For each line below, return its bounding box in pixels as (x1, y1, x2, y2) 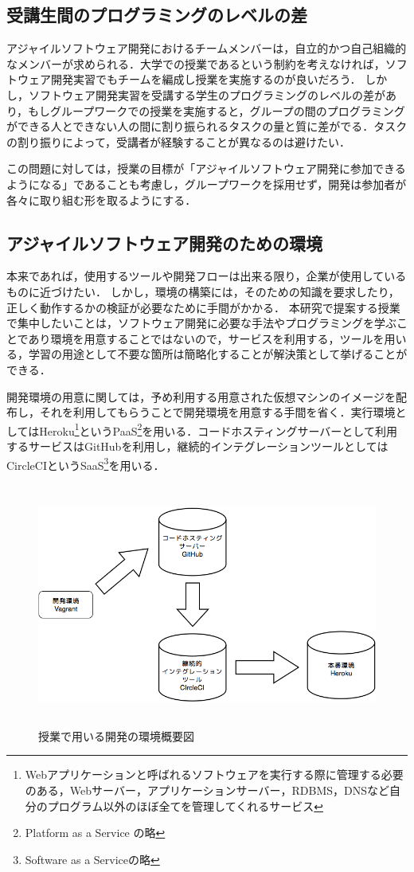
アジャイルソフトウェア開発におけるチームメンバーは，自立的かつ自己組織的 (6, 40, 407, 57)
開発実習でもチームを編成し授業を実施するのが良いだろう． (50, 71, 361, 88)
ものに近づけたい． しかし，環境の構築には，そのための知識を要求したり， (6, 283, 400, 299)
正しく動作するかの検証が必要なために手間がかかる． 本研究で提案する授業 (6, 299, 400, 315)
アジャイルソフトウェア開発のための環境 (6, 230, 323, 255)
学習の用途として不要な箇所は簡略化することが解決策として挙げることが (28, 346, 408, 362)
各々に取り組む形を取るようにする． (6, 191, 197, 208)
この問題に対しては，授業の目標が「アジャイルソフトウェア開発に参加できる (6, 160, 406, 177)
